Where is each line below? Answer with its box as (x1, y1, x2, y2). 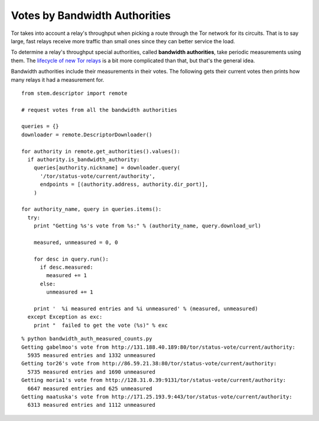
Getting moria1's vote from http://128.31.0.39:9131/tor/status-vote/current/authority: (21, 377, 287, 384)
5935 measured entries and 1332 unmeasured (27, 352, 156, 358)
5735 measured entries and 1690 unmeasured (27, 368, 156, 375)
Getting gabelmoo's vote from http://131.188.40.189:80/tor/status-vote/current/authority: (21, 343, 295, 351)
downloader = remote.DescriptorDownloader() (21, 131, 153, 138)
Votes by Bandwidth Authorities (11, 9, 171, 22)
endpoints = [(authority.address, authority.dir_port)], (40, 181, 209, 188)
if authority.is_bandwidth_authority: (27, 156, 140, 163)
